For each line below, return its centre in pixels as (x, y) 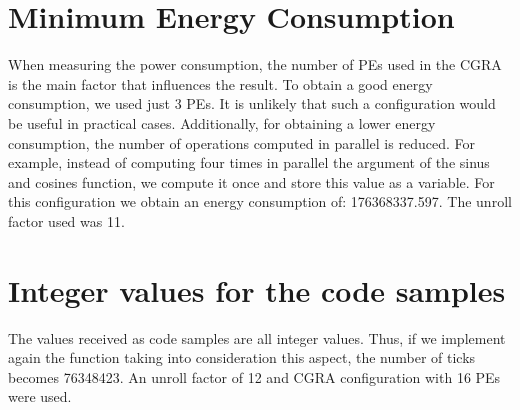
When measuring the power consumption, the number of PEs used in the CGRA (255, 64)
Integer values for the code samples (257, 289)
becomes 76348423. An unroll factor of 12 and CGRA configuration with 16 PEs (254, 376)
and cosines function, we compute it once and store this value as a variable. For (251, 181)
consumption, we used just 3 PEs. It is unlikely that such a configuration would (252, 103)
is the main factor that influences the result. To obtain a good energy (220, 83)
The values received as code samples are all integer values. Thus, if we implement (257, 337)
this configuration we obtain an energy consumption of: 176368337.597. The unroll (260, 201)
